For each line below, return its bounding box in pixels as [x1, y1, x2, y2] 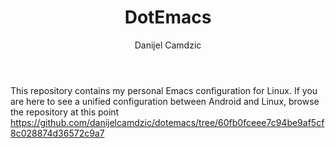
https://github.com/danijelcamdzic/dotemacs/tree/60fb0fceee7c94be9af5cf [10, 116, 325, 128]
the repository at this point [10, 106, 120, 118]
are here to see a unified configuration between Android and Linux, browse [10, 95, 320, 107]
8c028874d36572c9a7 [10, 127, 105, 139]
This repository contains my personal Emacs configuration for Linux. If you [10, 84, 318, 96]
